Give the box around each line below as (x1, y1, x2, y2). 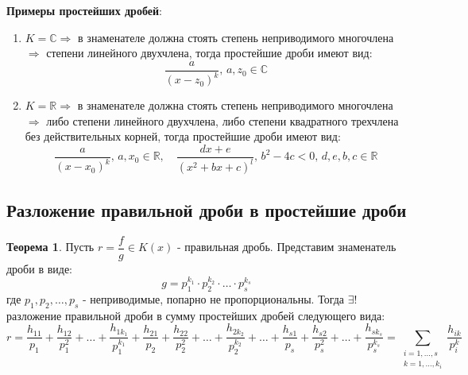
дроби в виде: (6, 260, 73, 276)
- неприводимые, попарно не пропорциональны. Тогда (83, 290, 345, 307)
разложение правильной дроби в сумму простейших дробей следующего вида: (6, 307, 385, 323)
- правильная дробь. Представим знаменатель (176, 238, 396, 255)
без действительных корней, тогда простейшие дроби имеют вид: (25, 128, 341, 145)
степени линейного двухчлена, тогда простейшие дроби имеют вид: (46, 44, 373, 61)
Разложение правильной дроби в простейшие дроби (6, 197, 407, 222)
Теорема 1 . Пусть (6, 238, 95, 255)
